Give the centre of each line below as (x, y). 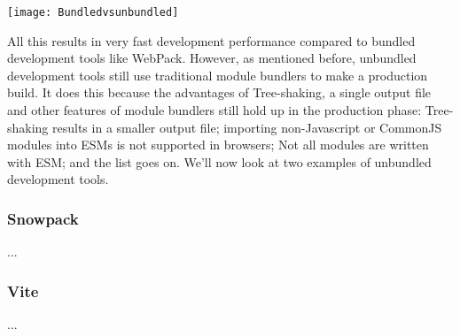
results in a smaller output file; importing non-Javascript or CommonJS (247, 127)
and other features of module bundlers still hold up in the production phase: (214, 110)
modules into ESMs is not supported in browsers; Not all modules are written (218, 145)
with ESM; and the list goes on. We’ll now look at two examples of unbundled (219, 161)
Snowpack (43, 218)
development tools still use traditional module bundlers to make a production (218, 75)
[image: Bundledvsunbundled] (93, 12)
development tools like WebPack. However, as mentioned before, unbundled (212, 58)
